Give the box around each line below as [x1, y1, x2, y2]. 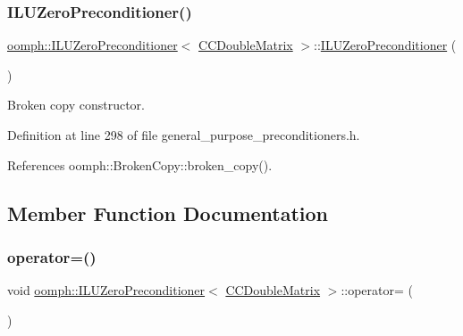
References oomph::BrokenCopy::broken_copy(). [7, 155, 273, 174]
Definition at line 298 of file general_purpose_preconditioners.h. [7, 126, 360, 143]
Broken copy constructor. [7, 95, 145, 114]
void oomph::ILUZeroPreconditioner [7, 281, 206, 299]
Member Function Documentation [7, 199, 329, 226]
